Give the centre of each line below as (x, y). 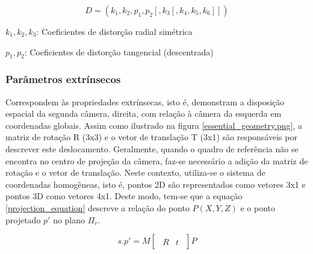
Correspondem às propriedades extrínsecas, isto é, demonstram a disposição (145, 101)
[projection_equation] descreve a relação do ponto (98, 207)
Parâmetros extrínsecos (63, 79)
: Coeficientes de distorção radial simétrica (114, 31)
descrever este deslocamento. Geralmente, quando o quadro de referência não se (152, 148)
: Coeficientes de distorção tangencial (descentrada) (119, 51)
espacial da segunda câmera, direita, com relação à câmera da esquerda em (144, 113)
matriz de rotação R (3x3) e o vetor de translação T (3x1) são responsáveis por (151, 137)
